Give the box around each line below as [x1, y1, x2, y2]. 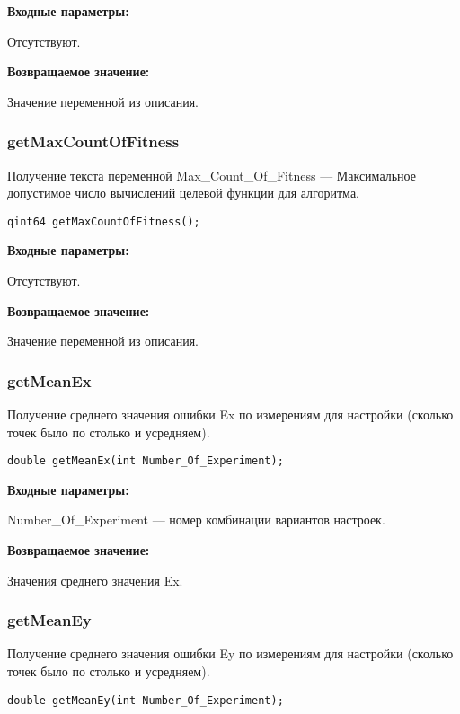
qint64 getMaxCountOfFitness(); [7, 215, 200, 228]
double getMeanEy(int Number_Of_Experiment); [7, 693, 284, 707]
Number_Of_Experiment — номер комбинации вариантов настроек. [7, 510, 385, 529]
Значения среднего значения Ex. [7, 570, 183, 589]
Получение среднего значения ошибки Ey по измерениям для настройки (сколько [7, 644, 454, 663]
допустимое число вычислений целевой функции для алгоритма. [7, 183, 359, 202]
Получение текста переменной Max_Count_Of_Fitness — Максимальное [7, 165, 416, 184]
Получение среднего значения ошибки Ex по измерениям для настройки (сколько [7, 405, 454, 424]
